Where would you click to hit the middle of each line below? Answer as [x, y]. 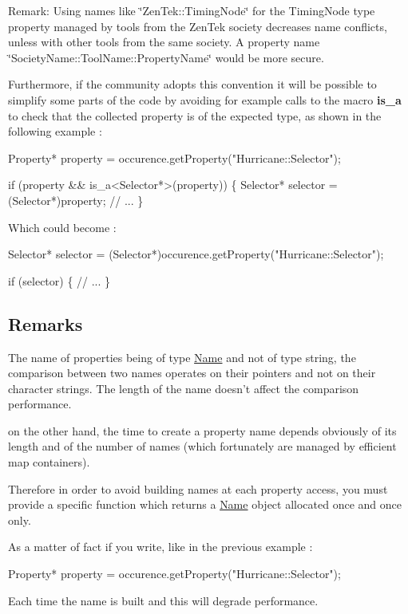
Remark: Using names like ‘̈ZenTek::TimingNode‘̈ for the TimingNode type [192, 10]
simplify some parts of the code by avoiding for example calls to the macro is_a [205, 99]
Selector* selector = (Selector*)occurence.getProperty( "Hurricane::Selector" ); [196, 254]
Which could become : [62, 227]
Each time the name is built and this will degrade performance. [163, 600]
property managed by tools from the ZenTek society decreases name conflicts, [198, 26]
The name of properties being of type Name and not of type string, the [182, 357]
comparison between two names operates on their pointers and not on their [192, 373]
